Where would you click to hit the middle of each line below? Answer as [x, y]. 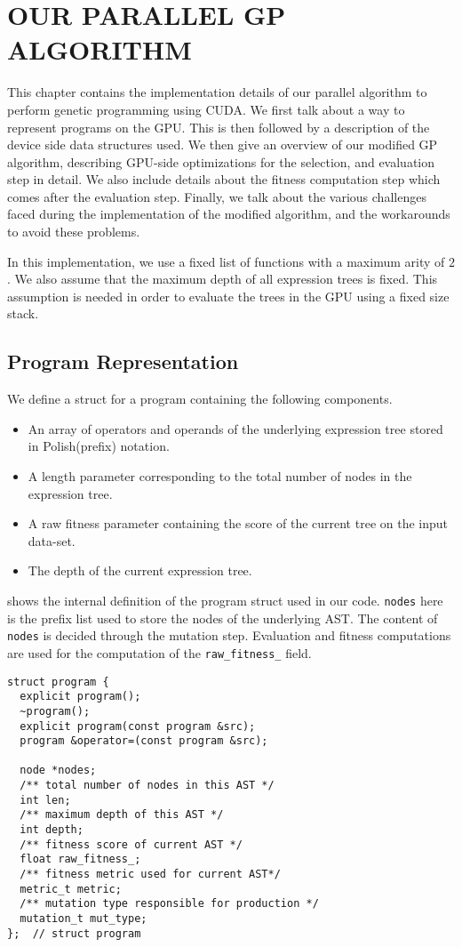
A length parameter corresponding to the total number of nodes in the [220, 476]
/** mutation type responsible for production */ [169, 904]
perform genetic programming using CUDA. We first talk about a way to [206, 109]
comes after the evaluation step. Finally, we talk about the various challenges [217, 196]
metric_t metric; [71, 889]
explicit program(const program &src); [138, 726]
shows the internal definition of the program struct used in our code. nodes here [225, 600]
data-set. [52, 540]
